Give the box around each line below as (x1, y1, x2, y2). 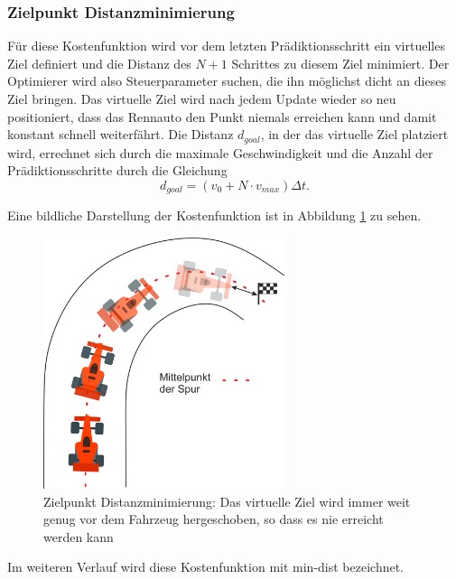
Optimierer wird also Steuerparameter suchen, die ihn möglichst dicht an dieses (7, 71, 446, 90)
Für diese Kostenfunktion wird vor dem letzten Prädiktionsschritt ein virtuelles (7, 36, 445, 55)
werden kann (43, 527, 114, 546)
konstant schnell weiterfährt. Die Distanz (7, 125, 234, 144)
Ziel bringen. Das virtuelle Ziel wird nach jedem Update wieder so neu (7, 89, 396, 107)
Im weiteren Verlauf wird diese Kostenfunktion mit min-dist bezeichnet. (7, 557, 405, 576)
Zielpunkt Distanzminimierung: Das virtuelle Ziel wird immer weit (43, 491, 411, 510)
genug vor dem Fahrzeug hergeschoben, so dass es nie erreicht (43, 509, 384, 528)
